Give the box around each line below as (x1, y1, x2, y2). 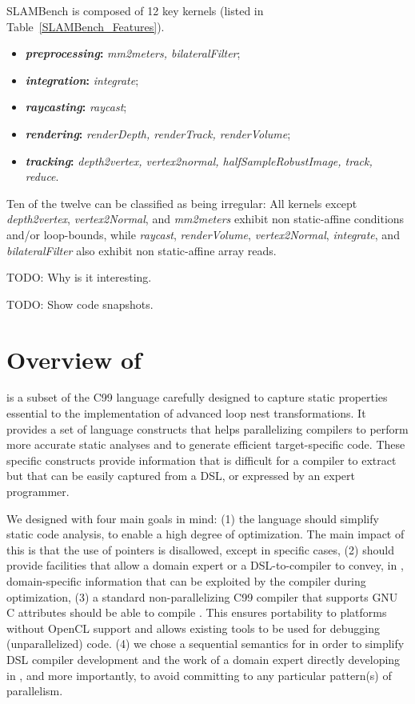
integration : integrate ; (25, 71, 139, 88)
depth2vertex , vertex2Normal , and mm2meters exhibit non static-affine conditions (6, 210, 405, 227)
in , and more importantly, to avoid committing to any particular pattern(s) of (6, 666, 392, 683)
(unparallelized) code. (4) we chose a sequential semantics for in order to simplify (6, 635, 405, 652)
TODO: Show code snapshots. (6, 295, 154, 312)
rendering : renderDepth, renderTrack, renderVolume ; (25, 125, 291, 142)
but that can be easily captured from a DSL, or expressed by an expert (6, 467, 355, 484)
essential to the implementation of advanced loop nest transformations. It (6, 405, 366, 422)
